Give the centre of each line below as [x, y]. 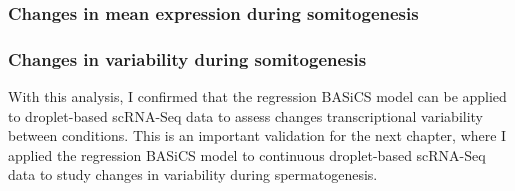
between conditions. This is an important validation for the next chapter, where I [257, 135]
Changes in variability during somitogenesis [187, 58]
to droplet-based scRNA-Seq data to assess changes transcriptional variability [246, 115]
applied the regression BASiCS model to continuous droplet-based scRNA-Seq [247, 154]
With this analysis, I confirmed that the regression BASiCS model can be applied [257, 96]
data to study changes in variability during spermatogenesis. [193, 174]
